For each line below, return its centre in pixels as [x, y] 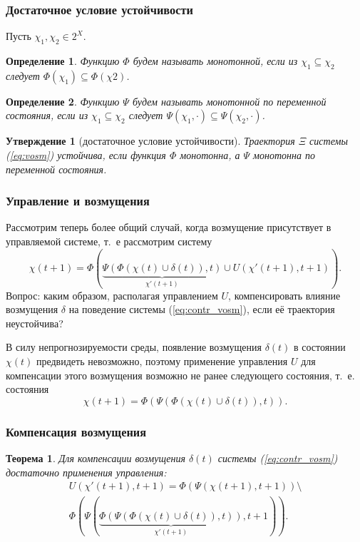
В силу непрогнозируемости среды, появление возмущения [134, 347]
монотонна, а [210, 155]
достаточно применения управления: [86, 472]
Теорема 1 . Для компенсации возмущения [96, 458]
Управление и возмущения [78, 201]
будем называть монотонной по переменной [229, 101]
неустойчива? [35, 323]
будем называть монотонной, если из [215, 61]
